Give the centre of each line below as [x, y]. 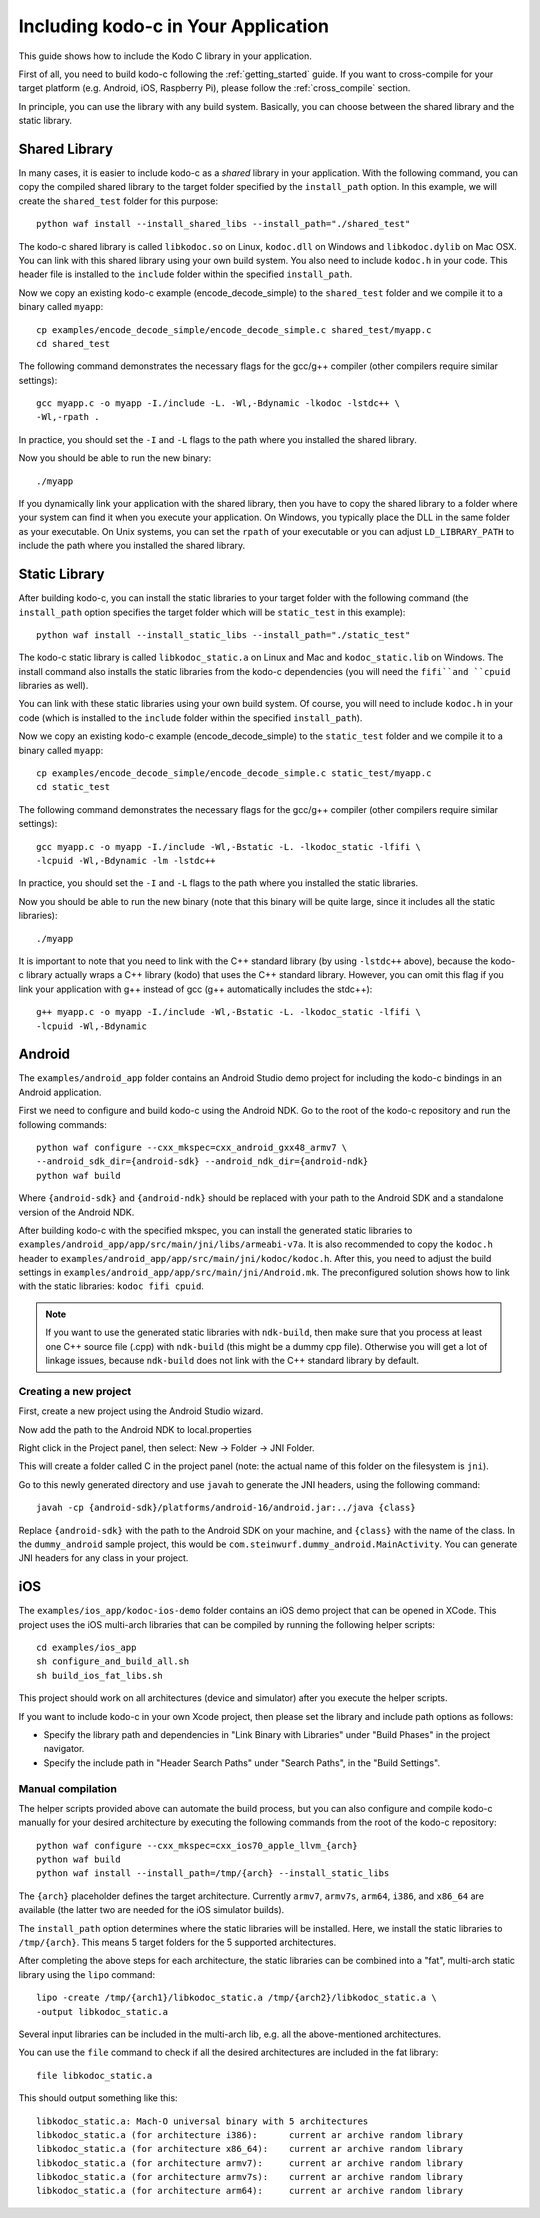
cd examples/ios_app [86, 1647]
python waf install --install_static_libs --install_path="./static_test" [223, 634]
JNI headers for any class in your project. [103, 1558]
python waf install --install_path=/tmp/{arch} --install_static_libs [213, 1873]
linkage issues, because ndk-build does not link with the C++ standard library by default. [232, 1361]
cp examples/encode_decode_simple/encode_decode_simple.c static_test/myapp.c [234, 773]
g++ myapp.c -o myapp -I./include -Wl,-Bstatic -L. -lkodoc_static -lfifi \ [229, 1012]
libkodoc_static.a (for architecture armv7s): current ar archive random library [250, 2177]
